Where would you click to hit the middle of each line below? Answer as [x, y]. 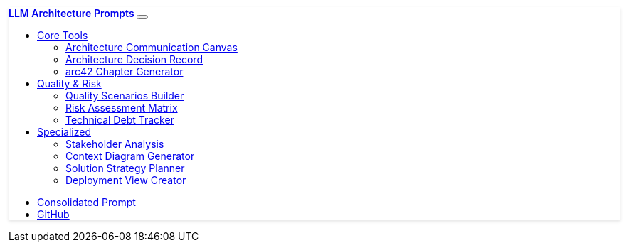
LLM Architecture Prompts [72, 13]
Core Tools [63, 35]
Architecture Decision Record [134, 59]
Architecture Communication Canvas [152, 47]
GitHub [53, 214]
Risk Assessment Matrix [122, 108]
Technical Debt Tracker [120, 120]
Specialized [64, 132]
